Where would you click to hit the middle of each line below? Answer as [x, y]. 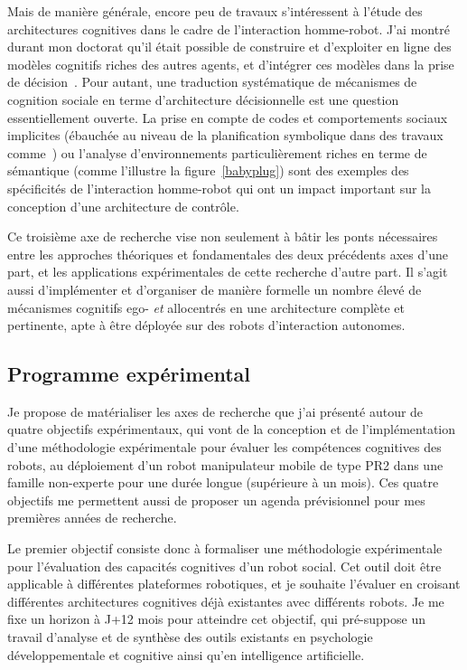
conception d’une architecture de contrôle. [123, 206]
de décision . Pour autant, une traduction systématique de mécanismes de [212, 82]
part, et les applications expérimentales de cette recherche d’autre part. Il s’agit [228, 272]
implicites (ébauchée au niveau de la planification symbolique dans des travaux [225, 135]
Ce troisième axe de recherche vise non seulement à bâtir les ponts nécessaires [223, 236]
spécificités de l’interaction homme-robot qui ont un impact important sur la [219, 188]
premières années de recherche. [92, 518]
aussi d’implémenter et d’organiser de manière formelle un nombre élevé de [215, 289]
